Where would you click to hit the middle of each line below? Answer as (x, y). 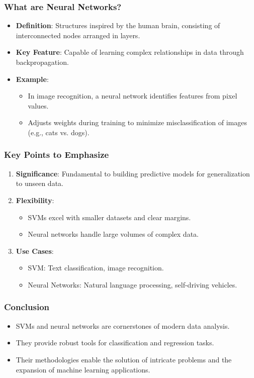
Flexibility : (35, 200)
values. (38, 105)
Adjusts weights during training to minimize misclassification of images (137, 122)
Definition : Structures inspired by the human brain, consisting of (118, 25)
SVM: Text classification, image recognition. (96, 268)
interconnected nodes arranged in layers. (78, 35)
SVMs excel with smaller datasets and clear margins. (109, 217)
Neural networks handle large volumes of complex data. (113, 234)
